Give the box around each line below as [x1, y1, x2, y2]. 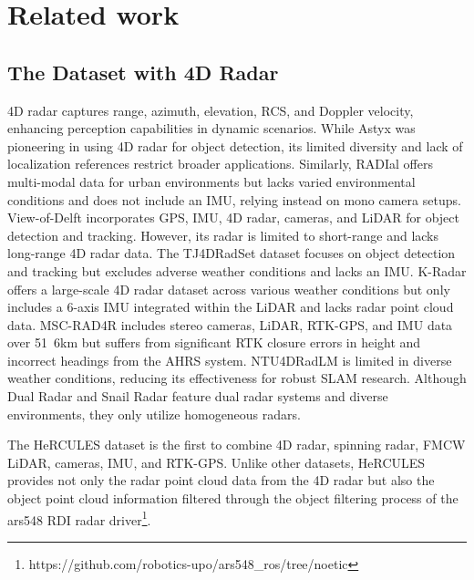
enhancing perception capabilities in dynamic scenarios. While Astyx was [7, 119, 416, 138]
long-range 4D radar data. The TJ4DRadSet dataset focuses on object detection [7, 243, 456, 263]
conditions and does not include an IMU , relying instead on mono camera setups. [7, 190, 461, 209]
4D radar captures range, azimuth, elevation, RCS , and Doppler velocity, [7, 100, 414, 119]
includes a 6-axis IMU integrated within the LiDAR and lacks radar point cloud [7, 297, 454, 316]
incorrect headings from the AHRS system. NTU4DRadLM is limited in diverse [7, 350, 452, 369]
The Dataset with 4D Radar [7, 57, 279, 86]
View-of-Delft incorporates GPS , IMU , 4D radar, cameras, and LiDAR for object [7, 208, 459, 227]
